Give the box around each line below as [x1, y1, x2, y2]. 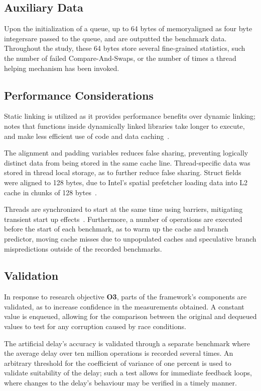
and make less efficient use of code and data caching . [4, 130, 170, 141]
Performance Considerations [4, 87, 154, 103]
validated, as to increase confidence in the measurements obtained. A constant [4, 301, 244, 311]
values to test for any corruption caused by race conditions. [4, 321, 186, 332]
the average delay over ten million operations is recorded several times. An [4, 348, 233, 358]
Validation [4, 268, 59, 283]
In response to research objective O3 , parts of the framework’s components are [4, 291, 247, 302]
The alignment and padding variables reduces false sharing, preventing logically [4, 147, 248, 158]
